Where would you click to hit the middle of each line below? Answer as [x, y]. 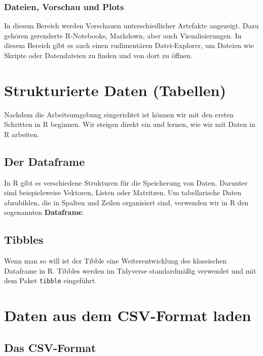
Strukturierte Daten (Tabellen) [115, 90]
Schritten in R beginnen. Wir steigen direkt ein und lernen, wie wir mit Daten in [130, 124]
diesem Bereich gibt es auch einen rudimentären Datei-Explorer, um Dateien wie [129, 45]
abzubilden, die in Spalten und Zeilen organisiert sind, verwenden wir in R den [126, 202]
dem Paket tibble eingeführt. [51, 280]
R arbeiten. [22, 134]
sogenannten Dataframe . [44, 212]
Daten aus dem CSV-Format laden [128, 315]
